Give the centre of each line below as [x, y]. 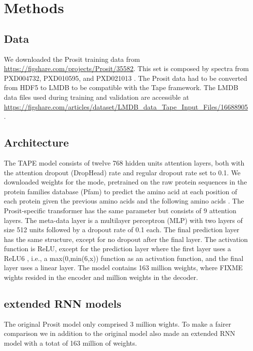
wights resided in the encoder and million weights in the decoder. [101, 277]
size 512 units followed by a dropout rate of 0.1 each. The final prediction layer [122, 230]
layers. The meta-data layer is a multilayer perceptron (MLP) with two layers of [123, 220]
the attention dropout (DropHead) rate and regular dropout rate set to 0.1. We [122, 172]
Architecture [36, 142]
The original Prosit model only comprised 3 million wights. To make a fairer [117, 323]
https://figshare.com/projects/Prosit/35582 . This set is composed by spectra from [126, 68]
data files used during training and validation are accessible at [97, 97]
